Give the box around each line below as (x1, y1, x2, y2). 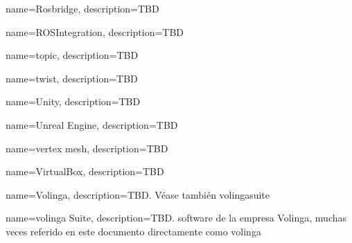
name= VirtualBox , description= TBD (6, 164, 164, 179)
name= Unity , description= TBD (6, 94, 141, 109)
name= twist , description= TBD (6, 71, 138, 85)
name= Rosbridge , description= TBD (6, 1, 159, 15)
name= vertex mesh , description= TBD (6, 141, 168, 155)
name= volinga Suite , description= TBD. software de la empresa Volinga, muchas (6, 210, 347, 225)
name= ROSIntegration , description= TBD (6, 24, 184, 39)
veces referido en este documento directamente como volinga (6, 224, 261, 238)
